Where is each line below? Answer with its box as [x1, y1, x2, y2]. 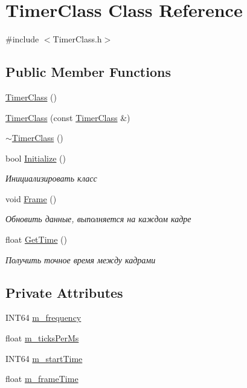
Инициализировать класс [5, 172, 97, 185]
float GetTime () [5, 233, 67, 246]
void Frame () [5, 192, 57, 205]
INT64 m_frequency [5, 311, 82, 324]
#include [5, 33, 39, 45]
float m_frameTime [5, 372, 79, 385]
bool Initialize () [5, 151, 66, 164]
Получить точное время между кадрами [5, 253, 156, 266]
